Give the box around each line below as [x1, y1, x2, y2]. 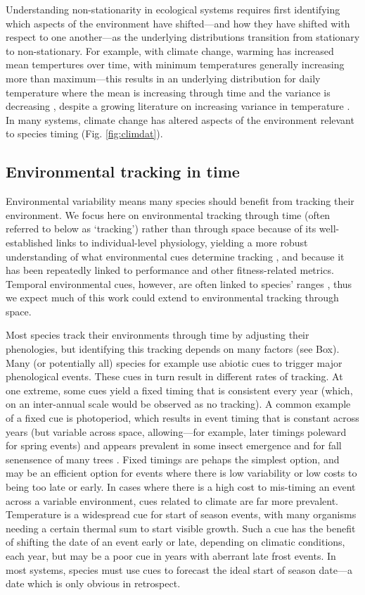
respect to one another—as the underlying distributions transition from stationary [6, 30, 360, 44]
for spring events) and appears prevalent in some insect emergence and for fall [6, 438, 342, 453]
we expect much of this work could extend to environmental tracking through [6, 290, 339, 305]
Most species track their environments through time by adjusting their [6, 327, 309, 342]
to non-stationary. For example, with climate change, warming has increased [6, 43, 334, 58]
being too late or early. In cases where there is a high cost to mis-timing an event [6, 480, 356, 494]
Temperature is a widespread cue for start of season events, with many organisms [6, 507, 357, 522]
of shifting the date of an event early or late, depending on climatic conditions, [6, 534, 345, 549]
